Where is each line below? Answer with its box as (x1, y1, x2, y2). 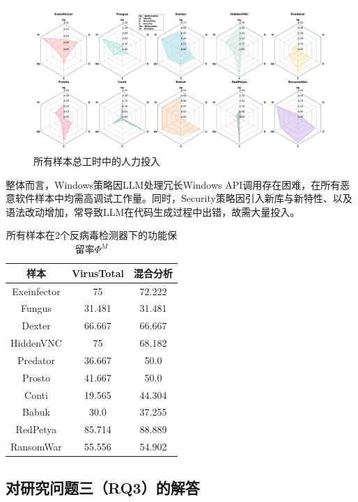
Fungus (21, 301, 52, 315)
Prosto (22, 370, 50, 384)
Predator (17, 352, 55, 367)
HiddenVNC (10, 336, 62, 350)
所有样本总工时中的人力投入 (33, 154, 160, 168)
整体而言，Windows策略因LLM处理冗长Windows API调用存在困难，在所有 (6, 177, 341, 191)
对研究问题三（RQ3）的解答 (6, 476, 200, 498)
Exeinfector (12, 283, 61, 298)
